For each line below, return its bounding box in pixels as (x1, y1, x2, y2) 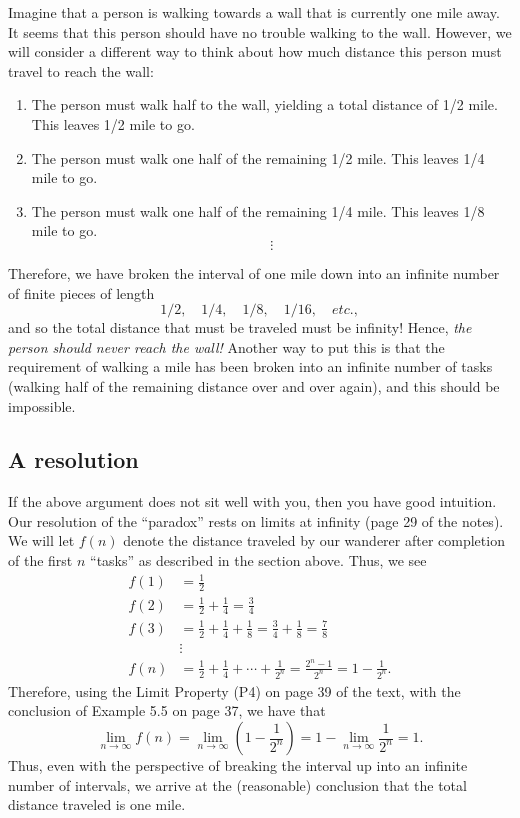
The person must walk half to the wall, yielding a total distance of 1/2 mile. (31, 94, 498, 115)
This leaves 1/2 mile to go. (31, 113, 195, 134)
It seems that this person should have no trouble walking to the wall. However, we (8, 21, 512, 42)
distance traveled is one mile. (8, 794, 186, 815)
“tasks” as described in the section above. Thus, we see (90, 550, 427, 571)
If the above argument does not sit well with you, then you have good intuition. (8, 491, 497, 512)
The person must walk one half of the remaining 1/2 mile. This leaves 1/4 (31, 147, 485, 168)
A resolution (8, 444, 139, 475)
